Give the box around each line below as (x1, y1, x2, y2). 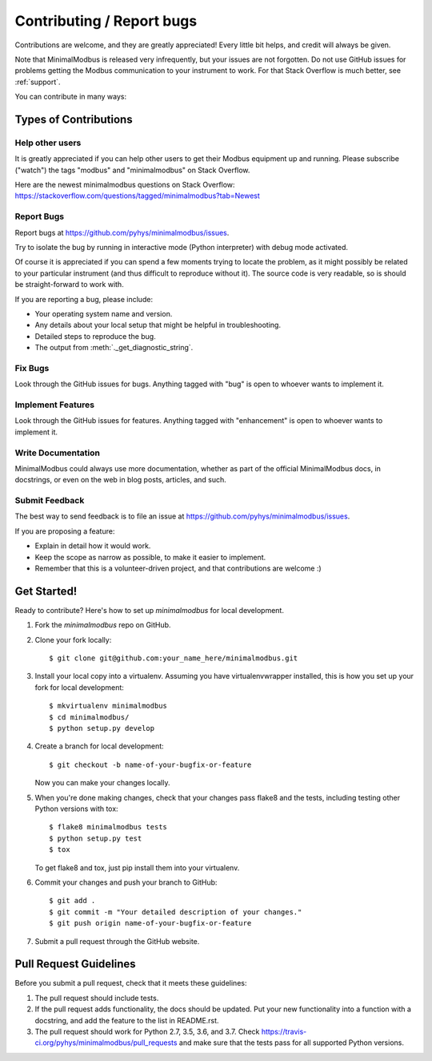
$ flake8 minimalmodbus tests (49, 822, 168, 832)
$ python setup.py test (49, 833, 142, 843)
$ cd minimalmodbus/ (49, 712, 130, 721)
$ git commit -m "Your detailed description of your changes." (49, 907, 302, 917)
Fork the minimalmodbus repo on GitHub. (34, 620, 171, 630)
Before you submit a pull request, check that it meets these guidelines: (14, 978, 247, 988)
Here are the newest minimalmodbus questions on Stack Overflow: (14, 180, 235, 190)
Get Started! (14, 584, 78, 598)
